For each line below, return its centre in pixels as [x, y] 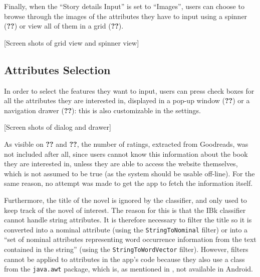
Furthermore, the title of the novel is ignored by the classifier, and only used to [125, 200]
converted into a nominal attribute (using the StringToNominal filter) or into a [126, 229]
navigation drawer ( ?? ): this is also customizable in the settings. [102, 110]
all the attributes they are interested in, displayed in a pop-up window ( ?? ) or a [127, 100]
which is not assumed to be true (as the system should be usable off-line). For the [129, 173]
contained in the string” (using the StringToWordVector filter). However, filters [126, 249]
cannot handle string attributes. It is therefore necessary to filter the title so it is [128, 220]
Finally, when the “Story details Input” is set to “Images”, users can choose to [124, 6]
